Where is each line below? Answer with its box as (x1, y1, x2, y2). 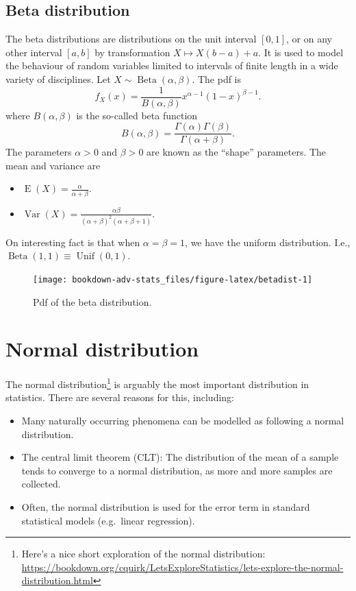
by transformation (94, 45, 170, 59)
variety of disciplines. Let (5, 71, 111, 86)
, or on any (286, 32, 332, 46)
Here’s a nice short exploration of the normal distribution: (21, 546, 266, 561)
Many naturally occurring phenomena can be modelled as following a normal (21, 413, 344, 428)
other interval (5, 45, 62, 59)
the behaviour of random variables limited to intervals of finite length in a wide (5, 58, 338, 73)
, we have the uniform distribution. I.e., (185, 234, 351, 249)
